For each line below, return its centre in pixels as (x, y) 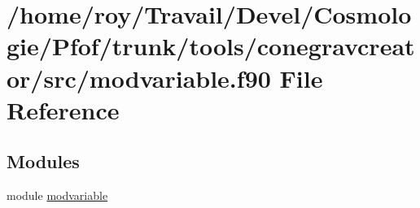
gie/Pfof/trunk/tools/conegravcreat (211, 46)
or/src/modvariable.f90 (139, 78)
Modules (43, 161)
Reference (63, 109)
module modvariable (57, 195)
